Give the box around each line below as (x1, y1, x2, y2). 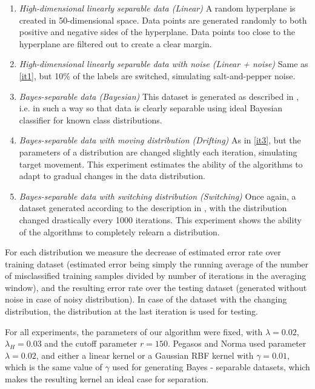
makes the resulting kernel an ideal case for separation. (5, 373, 209, 385)
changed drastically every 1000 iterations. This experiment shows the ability (19, 213, 302, 226)
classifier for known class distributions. (19, 113, 162, 126)
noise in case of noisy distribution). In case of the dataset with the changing (5, 293, 287, 306)
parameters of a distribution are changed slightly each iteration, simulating (19, 145, 297, 158)
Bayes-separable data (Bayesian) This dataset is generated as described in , (19, 90, 299, 102)
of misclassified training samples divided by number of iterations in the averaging (5, 269, 307, 282)
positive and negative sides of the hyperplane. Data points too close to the (19, 25, 296, 38)
